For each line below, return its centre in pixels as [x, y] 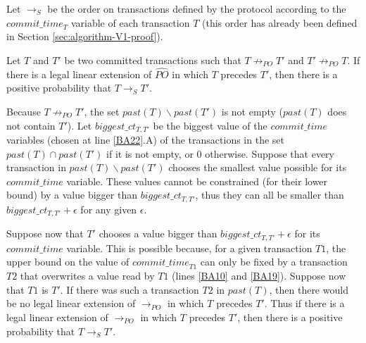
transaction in [36, 167]
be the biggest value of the [210, 125]
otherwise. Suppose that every [270, 153]
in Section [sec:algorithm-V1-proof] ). [85, 36]
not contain [31, 125]
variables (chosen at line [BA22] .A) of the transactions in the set [145, 140]
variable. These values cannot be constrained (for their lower [197, 181]
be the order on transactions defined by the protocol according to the [197, 8]
